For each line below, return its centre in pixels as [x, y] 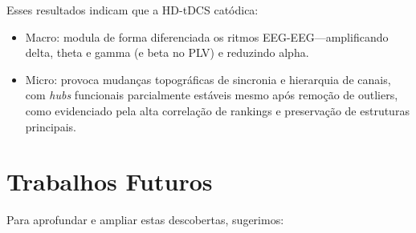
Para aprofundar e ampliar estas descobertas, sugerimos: [145, 220]
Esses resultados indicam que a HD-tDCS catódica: [133, 10]
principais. [51, 126]
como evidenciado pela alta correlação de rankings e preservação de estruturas [217, 110]
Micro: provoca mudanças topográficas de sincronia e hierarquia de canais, [208, 79]
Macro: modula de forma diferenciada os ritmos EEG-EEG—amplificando [207, 36]
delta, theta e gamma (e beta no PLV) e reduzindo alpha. [167, 52]
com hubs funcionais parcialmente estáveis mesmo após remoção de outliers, [212, 95]
